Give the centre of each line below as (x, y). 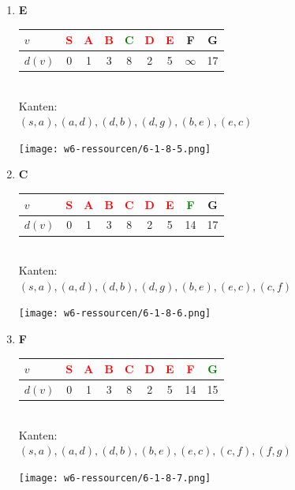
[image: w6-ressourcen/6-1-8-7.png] (115, 478)
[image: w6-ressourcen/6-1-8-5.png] (115, 149)
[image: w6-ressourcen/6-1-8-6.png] (115, 314)
